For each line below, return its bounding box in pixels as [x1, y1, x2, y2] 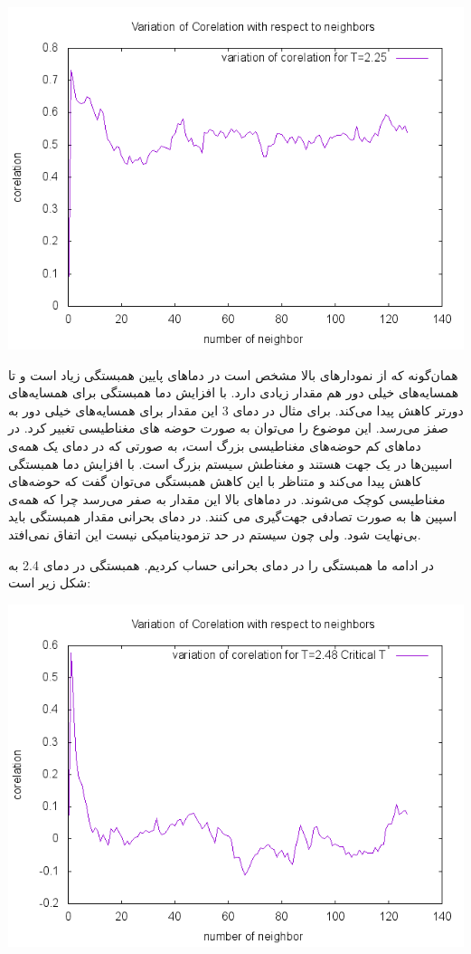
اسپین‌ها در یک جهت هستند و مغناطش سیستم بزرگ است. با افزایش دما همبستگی [8, 453, 453, 472]
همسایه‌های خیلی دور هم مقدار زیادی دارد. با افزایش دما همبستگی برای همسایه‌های [8, 383, 459, 402]
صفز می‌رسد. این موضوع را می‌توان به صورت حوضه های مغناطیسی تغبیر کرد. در [8, 418, 448, 437]
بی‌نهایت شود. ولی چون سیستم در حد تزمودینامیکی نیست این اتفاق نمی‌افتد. [8, 524, 421, 543]
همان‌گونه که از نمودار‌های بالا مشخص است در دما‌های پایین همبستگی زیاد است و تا [8, 365, 458, 384]
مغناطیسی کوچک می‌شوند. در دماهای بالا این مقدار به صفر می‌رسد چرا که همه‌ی [8, 489, 446, 508]
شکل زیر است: [8, 573, 91, 592]
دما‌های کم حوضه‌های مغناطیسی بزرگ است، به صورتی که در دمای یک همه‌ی [8, 435, 421, 454]
